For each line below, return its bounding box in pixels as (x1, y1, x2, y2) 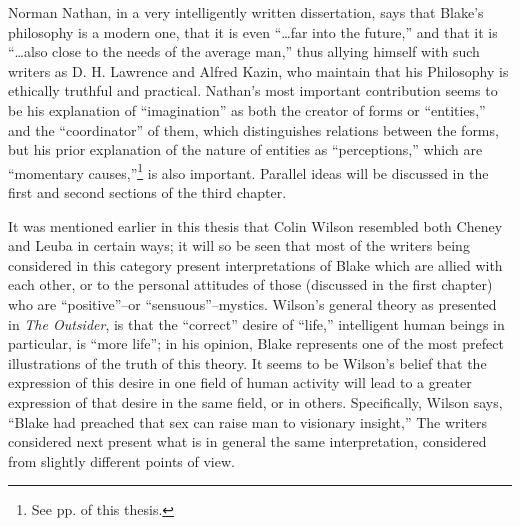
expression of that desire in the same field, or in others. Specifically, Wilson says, (8, 391, 503, 412)
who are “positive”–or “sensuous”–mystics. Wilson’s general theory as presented (8, 293, 497, 314)
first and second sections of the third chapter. (8, 182, 287, 202)
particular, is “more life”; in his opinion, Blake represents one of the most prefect (8, 333, 504, 354)
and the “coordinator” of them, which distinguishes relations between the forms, (8, 119, 499, 140)
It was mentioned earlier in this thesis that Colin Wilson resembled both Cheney (8, 215, 503, 236)
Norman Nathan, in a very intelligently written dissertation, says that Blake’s (8, 2, 484, 22)
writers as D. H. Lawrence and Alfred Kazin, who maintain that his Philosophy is (8, 60, 509, 81)
